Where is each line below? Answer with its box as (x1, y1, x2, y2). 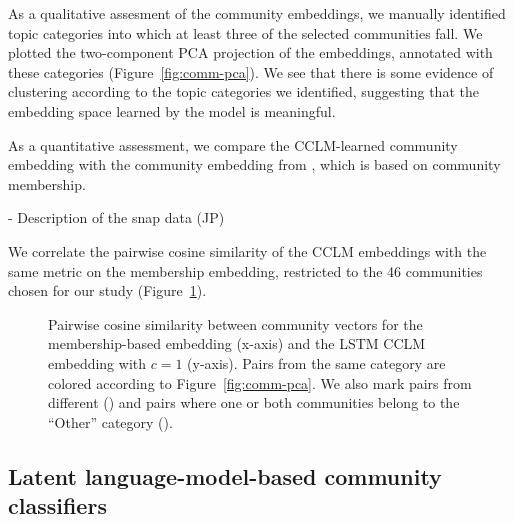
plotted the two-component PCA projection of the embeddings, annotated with (8, 42, 493, 63)
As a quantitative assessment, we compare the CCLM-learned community (8, 134, 458, 155)
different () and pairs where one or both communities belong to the (48, 392, 460, 413)
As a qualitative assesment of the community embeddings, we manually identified (8, 3, 506, 23)
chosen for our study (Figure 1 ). (8, 280, 207, 301)
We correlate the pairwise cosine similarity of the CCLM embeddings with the (8, 240, 487, 261)
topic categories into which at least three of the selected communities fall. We (8, 22, 483, 43)
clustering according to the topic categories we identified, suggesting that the (8, 81, 479, 102)
